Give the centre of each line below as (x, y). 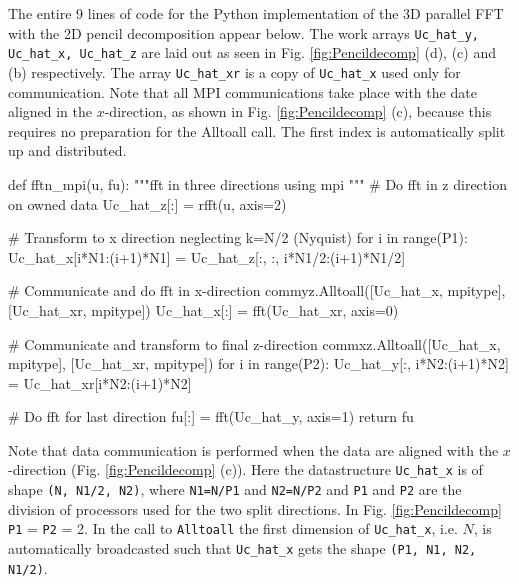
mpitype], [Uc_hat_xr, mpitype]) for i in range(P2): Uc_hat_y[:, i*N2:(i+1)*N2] (258, 363)
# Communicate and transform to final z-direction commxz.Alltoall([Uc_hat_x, (254, 343)
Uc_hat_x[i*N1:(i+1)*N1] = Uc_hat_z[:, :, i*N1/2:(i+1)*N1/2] (207, 256)
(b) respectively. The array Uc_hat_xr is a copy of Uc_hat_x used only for (234, 71)
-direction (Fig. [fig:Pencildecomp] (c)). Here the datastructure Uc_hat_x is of (245, 469)
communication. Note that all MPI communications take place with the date (242, 91)
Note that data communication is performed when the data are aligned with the (253, 449)
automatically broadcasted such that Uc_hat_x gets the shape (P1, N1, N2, (242, 548)
